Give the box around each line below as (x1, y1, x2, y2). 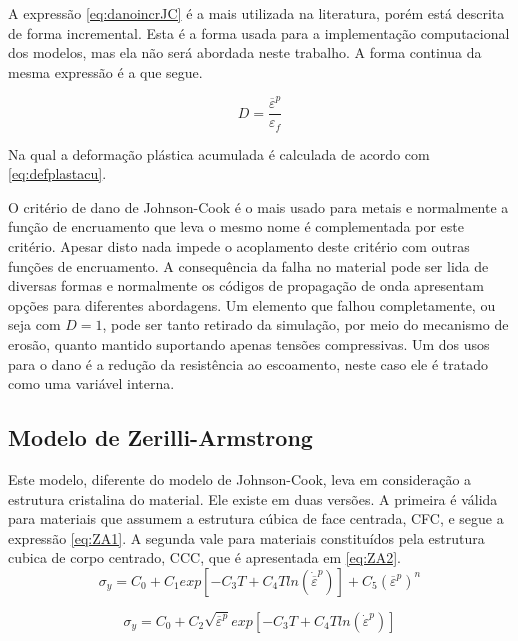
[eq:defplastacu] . (8, 163, 107, 184)
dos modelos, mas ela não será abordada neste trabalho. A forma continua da (8, 42, 482, 63)
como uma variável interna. (8, 373, 175, 394)
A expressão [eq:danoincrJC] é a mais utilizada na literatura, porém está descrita (8, 3, 505, 23)
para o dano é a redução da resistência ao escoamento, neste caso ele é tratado (8, 353, 488, 374)
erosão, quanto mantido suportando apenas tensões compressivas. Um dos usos (8, 333, 490, 354)
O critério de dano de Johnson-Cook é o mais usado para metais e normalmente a (8, 196, 509, 217)
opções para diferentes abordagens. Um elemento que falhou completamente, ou (8, 294, 496, 315)
